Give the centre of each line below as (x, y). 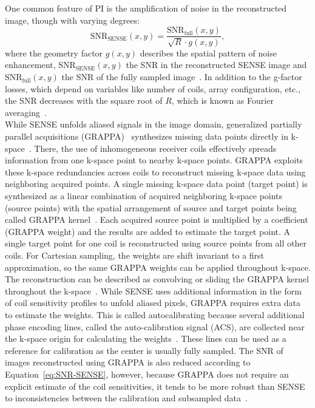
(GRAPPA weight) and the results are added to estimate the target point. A (148, 231)
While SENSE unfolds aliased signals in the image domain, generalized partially (154, 124)
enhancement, (30, 65)
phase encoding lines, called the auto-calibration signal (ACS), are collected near (155, 326)
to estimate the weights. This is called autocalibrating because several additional (155, 314)
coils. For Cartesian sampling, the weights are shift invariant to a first (135, 255)
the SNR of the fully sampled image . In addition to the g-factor (182, 77)
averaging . (26, 112)
